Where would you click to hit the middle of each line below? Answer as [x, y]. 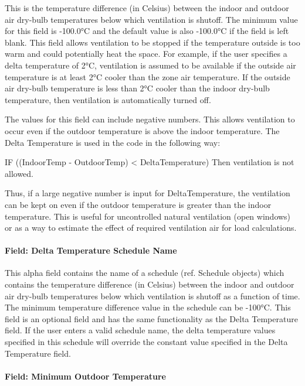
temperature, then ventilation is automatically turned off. [108, 99]
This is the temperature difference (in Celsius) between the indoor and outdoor [147, 8]
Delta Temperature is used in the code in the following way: [113, 142]
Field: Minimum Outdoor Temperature [85, 376]
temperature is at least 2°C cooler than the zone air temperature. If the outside [148, 76]
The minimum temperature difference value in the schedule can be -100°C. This [148, 307]
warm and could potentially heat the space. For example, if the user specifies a [146, 54]
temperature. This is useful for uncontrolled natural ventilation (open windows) [148, 216]
